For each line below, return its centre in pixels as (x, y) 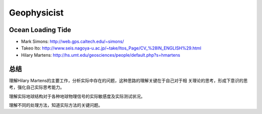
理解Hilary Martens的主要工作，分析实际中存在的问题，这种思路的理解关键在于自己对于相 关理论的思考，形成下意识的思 (128, 81)
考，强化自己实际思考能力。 (37, 87)
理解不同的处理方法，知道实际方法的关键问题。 (56, 105)
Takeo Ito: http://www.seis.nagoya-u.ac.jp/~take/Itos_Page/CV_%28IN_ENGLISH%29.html (111, 48)
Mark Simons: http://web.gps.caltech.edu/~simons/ (73, 42)
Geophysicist (36, 13)
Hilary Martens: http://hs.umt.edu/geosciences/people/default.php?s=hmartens (101, 55)
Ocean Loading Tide (40, 30)
